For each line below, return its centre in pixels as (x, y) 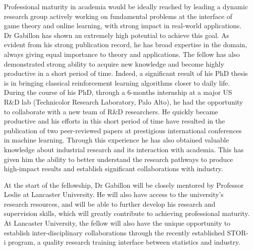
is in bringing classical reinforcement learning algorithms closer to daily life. (117, 82)
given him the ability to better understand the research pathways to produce (118, 159)
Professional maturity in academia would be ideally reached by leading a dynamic (126, 6)
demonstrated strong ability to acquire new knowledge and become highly (114, 63)
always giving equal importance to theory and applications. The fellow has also (122, 54)
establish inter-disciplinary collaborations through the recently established (114, 232)
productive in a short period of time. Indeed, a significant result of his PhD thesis (126, 73)
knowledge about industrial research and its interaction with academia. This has (124, 149)
